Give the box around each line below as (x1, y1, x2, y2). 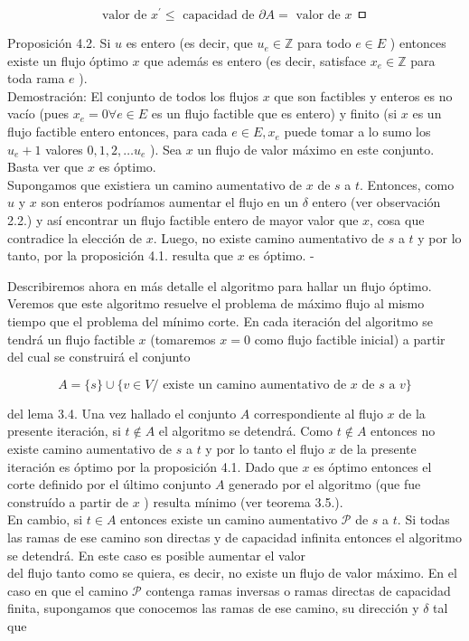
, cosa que (370, 211, 425, 230)
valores (45, 139, 83, 158)
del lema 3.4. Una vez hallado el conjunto (7, 403, 237, 422)
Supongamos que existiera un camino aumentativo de (7, 174, 303, 193)
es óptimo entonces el (314, 457, 432, 476)
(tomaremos (150, 329, 216, 348)
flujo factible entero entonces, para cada (7, 122, 228, 141)
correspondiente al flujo (253, 403, 383, 422)
